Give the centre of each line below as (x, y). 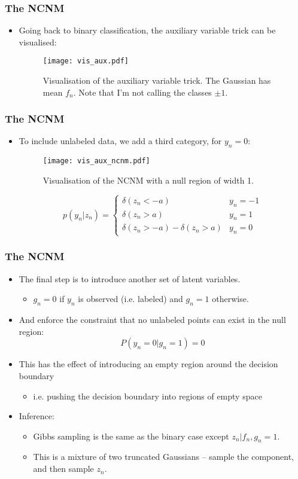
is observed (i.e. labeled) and (130, 299)
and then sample (63, 469)
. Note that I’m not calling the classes (142, 92)
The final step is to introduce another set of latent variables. (130, 278)
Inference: (37, 416)
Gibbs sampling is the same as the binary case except (131, 436)
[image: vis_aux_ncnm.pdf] (96, 161)
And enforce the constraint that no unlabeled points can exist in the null (152, 320)
